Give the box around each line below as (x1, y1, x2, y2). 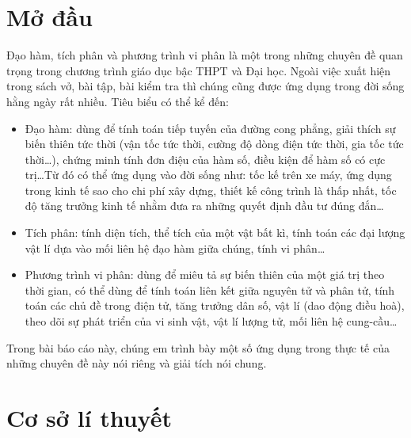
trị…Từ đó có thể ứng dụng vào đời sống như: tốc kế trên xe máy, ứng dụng (25, 166, 392, 183)
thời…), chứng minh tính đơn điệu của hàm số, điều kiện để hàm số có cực (25, 150, 386, 167)
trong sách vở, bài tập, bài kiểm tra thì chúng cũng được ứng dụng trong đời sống (6, 78, 405, 94)
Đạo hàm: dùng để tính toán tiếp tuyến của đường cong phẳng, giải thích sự (25, 120, 396, 136)
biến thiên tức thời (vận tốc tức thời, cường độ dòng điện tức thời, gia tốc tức (25, 135, 404, 152)
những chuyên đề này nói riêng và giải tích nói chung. (6, 355, 267, 371)
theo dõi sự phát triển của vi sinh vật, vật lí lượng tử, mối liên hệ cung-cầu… (25, 313, 398, 329)
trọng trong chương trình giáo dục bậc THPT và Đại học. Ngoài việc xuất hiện (6, 62, 391, 78)
